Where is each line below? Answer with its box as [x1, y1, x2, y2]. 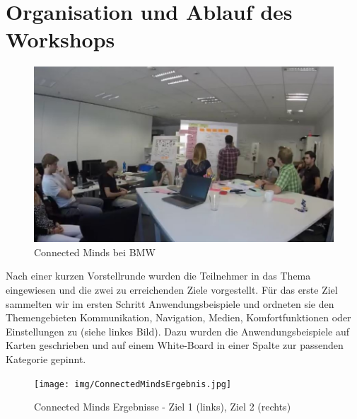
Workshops [6, 25, 115, 54]
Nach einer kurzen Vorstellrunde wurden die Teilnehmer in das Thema [6, 268, 311, 283]
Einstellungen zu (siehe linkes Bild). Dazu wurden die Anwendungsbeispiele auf [6, 323, 349, 338]
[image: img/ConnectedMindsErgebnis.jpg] [34, 379, 232, 389]
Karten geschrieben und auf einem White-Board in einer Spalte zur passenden [6, 338, 344, 352]
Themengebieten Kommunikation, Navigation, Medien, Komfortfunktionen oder [6, 310, 351, 325]
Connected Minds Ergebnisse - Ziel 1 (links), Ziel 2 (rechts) [34, 399, 291, 414]
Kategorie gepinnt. [6, 351, 86, 366]
